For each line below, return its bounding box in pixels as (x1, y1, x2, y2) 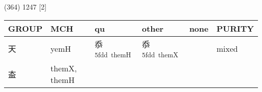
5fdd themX (142, 49, 178, 59)
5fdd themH (95, 49, 131, 59)
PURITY (216, 22, 254, 34)
